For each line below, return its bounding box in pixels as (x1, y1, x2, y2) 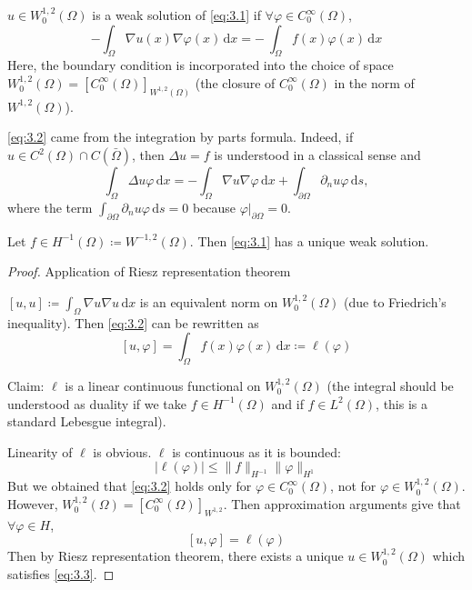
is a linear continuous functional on (65, 376, 261, 395)
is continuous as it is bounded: (172, 442, 342, 461)
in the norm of (334, 73, 415, 92)
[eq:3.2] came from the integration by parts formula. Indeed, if (7, 127, 354, 146)
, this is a (376, 394, 428, 413)
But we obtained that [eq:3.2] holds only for (7, 476, 252, 495)
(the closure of (195, 73, 276, 92)
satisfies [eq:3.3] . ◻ (7, 564, 115, 583)
